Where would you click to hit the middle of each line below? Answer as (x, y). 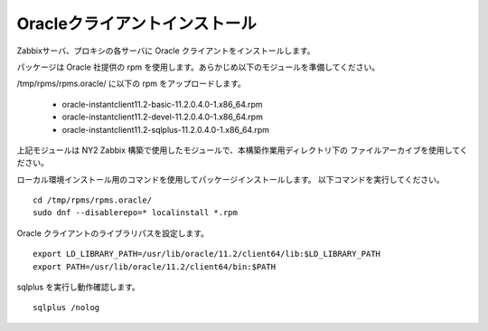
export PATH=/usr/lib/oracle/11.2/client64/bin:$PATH (154, 266)
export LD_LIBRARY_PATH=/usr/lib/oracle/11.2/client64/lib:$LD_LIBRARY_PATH (207, 254)
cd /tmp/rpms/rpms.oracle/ (93, 200)
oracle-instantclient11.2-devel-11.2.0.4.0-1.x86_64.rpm (163, 117)
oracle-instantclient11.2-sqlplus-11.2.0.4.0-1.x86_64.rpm (166, 129)
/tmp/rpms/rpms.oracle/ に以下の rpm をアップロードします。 (131, 84)
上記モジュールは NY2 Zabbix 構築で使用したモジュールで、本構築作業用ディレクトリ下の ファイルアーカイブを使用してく (242, 150)
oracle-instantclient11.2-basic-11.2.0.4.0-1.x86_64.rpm (162, 104)
